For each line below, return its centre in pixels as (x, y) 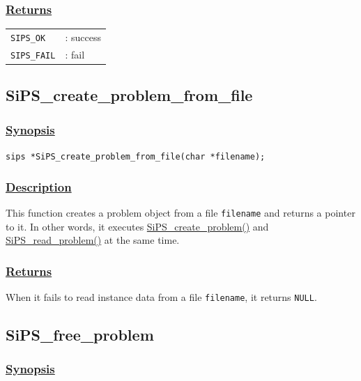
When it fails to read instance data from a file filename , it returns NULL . (161, 296)
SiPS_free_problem (80, 335)
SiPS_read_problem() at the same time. (93, 240)
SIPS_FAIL (33, 55)
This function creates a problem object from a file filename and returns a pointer (180, 212)
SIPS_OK (28, 38)
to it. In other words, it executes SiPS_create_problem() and (137, 226)
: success (83, 37)
